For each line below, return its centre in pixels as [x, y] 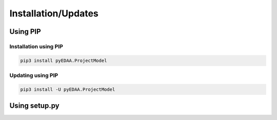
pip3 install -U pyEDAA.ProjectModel [68, 89]
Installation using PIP [36, 46]
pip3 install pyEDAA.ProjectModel [64, 61]
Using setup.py [34, 106]
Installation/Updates [54, 13]
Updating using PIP [34, 75]
